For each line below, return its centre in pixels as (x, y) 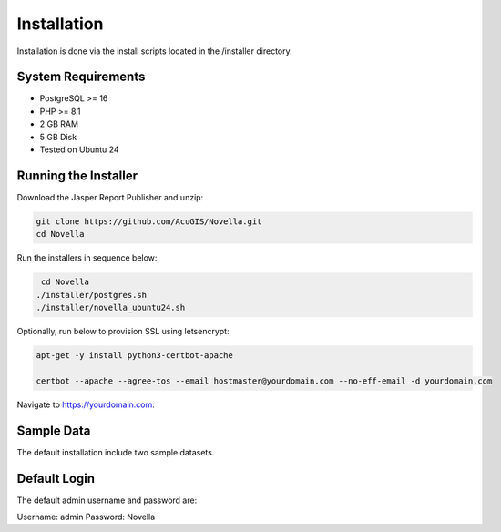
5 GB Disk (58, 137)
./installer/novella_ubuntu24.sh (111, 308)
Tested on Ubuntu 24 (79, 149)
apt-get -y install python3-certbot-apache (135, 356)
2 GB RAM (59, 124)
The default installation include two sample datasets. (116, 452)
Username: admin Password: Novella (86, 517)
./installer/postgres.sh (92, 295)
